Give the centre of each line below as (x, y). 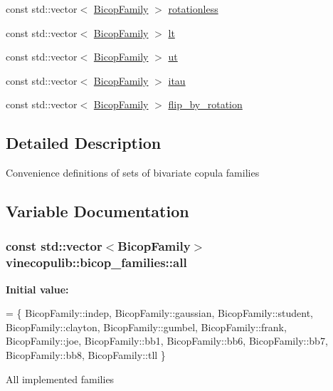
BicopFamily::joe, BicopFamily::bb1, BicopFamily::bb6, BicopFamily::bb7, (167, 341)
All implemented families (60, 379)
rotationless (193, 9)
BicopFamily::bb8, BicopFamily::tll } (86, 355)
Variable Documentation (97, 211)
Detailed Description (84, 143)
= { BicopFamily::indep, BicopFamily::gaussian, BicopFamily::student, (159, 313)
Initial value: (37, 289)
